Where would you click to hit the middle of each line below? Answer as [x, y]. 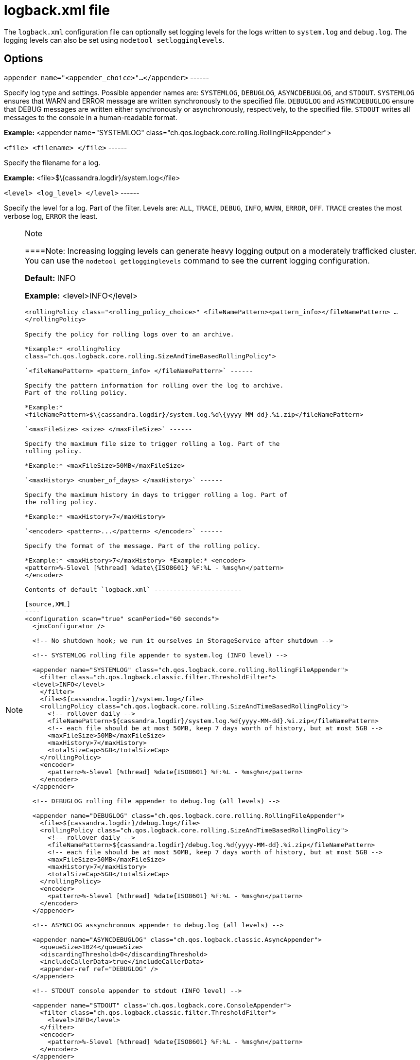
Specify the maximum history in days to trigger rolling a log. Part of [156, 495]
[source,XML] [48, 604]
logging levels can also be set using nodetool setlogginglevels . [114, 40]
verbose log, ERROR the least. [51, 216]
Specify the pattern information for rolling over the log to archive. [154, 385]
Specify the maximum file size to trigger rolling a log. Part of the [152, 443]
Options [24, 59]
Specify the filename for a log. [52, 162]
